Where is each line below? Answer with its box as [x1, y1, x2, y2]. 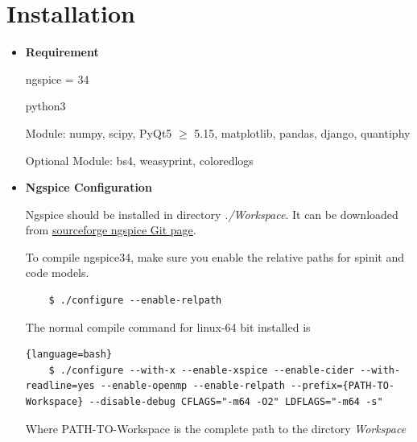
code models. [25, 264, 89, 281]
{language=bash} [25, 349, 113, 361]
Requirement [25, 43, 99, 60]
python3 [25, 97, 66, 114]
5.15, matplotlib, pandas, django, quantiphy [194, 124, 411, 141]
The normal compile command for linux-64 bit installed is [25, 318, 311, 335]
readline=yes [25, 380, 95, 392]
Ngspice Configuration [25, 179, 152, 196]
